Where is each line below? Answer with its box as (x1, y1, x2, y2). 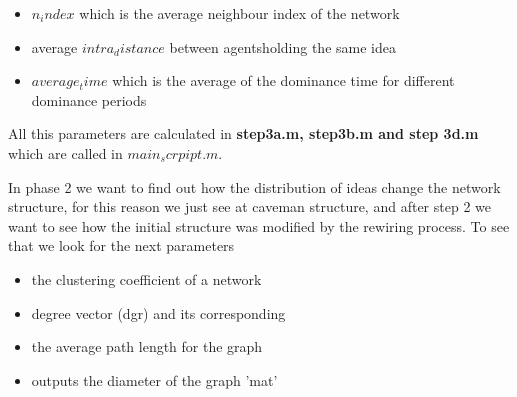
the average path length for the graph (31, 336, 263, 357)
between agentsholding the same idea (169, 36, 396, 57)
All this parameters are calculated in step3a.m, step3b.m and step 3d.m (8, 123, 479, 144)
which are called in (8, 142, 123, 163)
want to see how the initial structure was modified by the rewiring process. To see (8, 215, 510, 236)
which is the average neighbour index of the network (79, 3, 400, 23)
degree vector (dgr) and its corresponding (31, 302, 286, 323)
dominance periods (31, 89, 147, 110)
